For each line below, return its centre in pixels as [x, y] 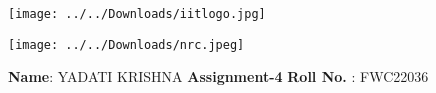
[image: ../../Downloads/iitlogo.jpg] [137, 14]
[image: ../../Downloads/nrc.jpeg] [126, 44]
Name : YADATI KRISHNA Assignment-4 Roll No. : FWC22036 [218, 76]
